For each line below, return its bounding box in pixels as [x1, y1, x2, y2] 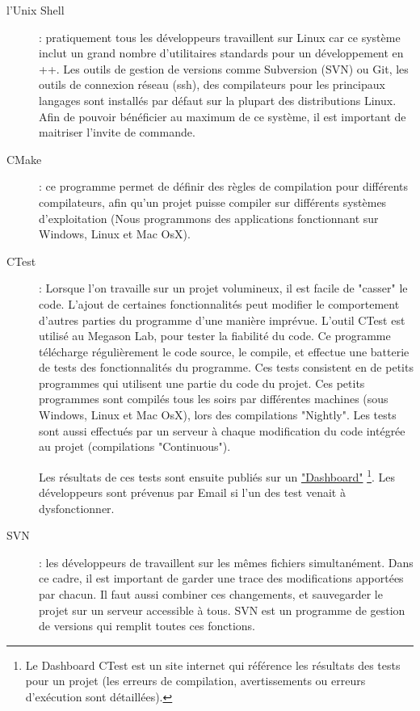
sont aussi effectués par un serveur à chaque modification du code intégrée [39, 422, 405, 439]
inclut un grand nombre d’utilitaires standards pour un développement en [39, 44, 404, 61]
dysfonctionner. [39, 499, 115, 516]
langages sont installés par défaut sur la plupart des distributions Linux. [39, 91, 397, 108]
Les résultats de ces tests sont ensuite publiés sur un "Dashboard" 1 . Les [39, 465, 396, 485]
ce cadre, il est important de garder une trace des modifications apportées [39, 570, 404, 587]
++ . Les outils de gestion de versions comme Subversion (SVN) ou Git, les [39, 60, 409, 77]
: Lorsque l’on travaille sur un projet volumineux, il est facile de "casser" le [39, 280, 408, 297]
